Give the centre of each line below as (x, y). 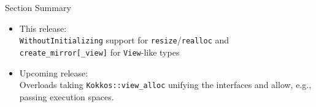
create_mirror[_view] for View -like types (99, 52)
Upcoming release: (54, 72)
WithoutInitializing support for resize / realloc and (124, 40)
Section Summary (38, 7)
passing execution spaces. (67, 96)
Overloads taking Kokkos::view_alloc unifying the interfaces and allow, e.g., (165, 85)
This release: (43, 28)
